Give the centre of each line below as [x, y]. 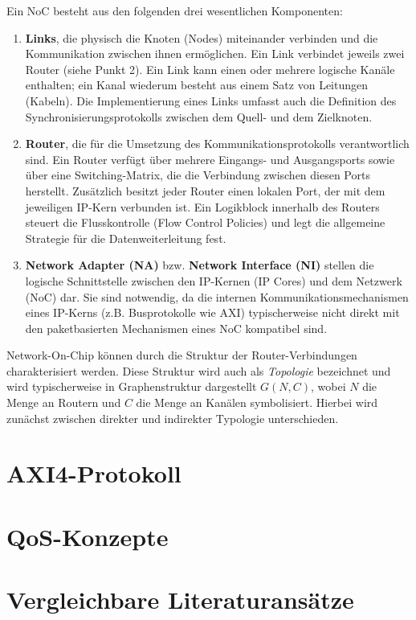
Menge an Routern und [64, 402]
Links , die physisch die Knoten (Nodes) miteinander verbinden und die [202, 37]
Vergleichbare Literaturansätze [180, 599]
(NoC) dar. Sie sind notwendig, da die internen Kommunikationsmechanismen [217, 296]
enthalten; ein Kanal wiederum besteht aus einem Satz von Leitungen [197, 85]
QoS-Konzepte [88, 536]
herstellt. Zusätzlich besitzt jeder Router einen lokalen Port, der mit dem [205, 190]
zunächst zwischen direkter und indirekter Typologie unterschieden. [173, 418]
